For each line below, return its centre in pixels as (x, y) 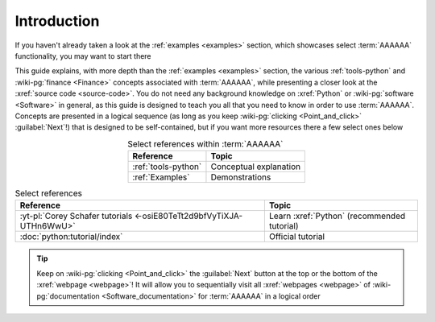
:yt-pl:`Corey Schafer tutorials (76, 216)
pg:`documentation (68, 296)
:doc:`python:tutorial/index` (71, 237)
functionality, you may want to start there (83, 56)
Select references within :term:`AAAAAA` (205, 143)
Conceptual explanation (256, 167)
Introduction (57, 21)
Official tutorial (297, 237)
